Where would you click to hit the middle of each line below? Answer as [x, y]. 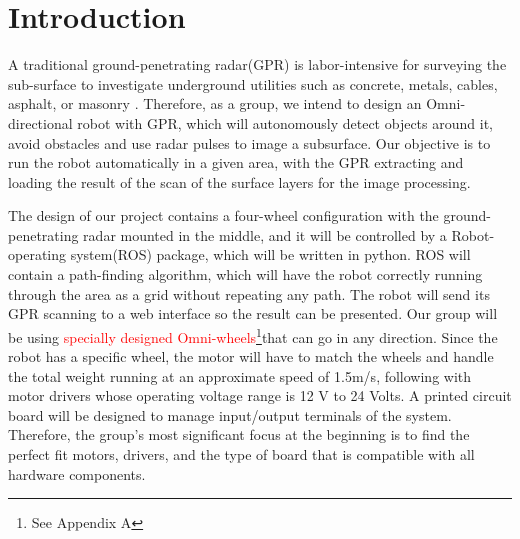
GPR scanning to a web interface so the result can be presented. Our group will [253, 313]
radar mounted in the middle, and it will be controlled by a [265, 234]
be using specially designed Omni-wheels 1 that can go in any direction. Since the [253, 335]
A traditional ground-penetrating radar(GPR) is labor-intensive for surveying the [257, 64]
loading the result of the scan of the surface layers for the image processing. [239, 181]
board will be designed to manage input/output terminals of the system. [230, 414]
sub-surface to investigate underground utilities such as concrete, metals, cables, [253, 83]
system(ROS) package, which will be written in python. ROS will [270, 254]
